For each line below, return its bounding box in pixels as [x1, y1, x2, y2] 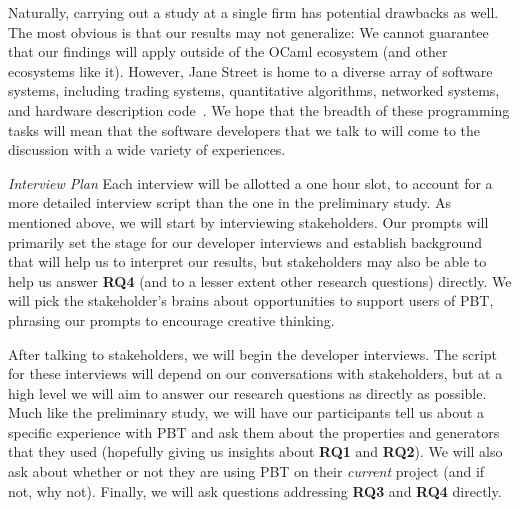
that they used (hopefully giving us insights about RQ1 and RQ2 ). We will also [8, 441, 503, 462]
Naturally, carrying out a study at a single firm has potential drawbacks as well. [8, 2, 499, 22]
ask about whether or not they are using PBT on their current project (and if [8, 461, 485, 482]
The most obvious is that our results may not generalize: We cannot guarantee [8, 21, 489, 42]
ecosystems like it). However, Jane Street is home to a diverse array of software [8, 60, 493, 81]
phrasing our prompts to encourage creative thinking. [8, 309, 335, 330]
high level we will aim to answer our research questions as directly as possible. [8, 382, 487, 403]
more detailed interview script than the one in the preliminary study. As [8, 192, 452, 213]
